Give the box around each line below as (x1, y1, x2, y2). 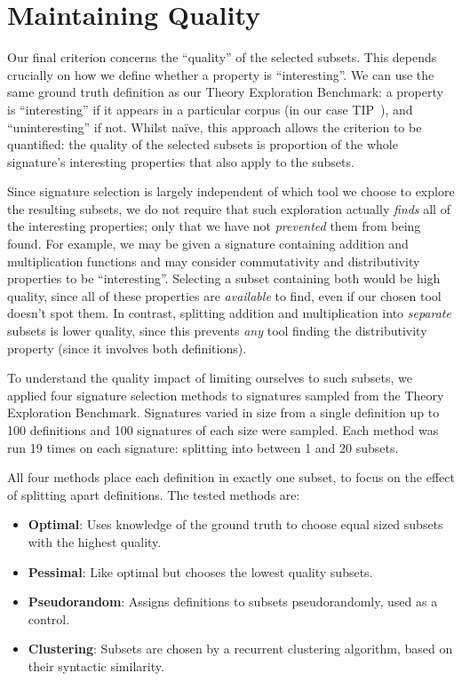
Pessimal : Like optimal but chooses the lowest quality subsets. (28, 562, 373, 581)
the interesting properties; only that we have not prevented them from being (7, 217, 421, 235)
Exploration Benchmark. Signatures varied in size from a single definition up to (7, 403, 440, 422)
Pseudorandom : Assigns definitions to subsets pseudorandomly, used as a (28, 592, 438, 611)
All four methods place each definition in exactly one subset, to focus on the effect (7, 468, 455, 487)
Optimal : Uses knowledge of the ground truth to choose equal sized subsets (28, 515, 443, 534)
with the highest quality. (28, 532, 162, 550)
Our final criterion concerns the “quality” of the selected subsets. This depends (7, 48, 437, 67)
